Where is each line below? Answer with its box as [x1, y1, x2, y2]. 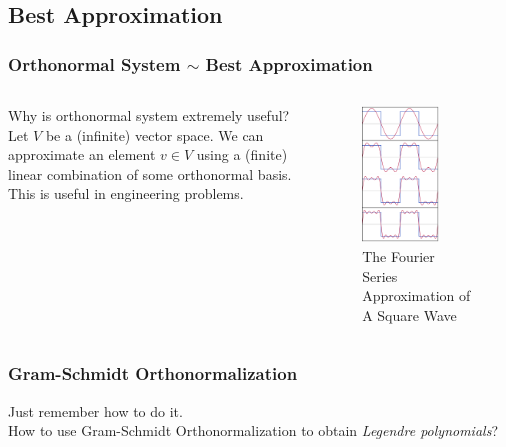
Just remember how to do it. [8, 400, 183, 421]
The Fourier [362, 246, 435, 267]
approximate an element [8, 144, 156, 165]
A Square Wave [362, 304, 457, 325]
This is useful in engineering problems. [8, 183, 244, 204]
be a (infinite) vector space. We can [45, 124, 264, 145]
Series [362, 265, 398, 286]
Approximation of [362, 285, 471, 306]
